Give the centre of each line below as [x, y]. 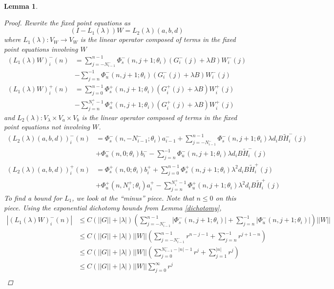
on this [226, 197]
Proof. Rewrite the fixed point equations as [67, 22]
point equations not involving [47, 127]
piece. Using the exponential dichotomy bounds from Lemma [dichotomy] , [113, 207]
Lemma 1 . [21, 6]
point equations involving [41, 49]
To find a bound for [33, 197]
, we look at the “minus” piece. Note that [133, 197]
